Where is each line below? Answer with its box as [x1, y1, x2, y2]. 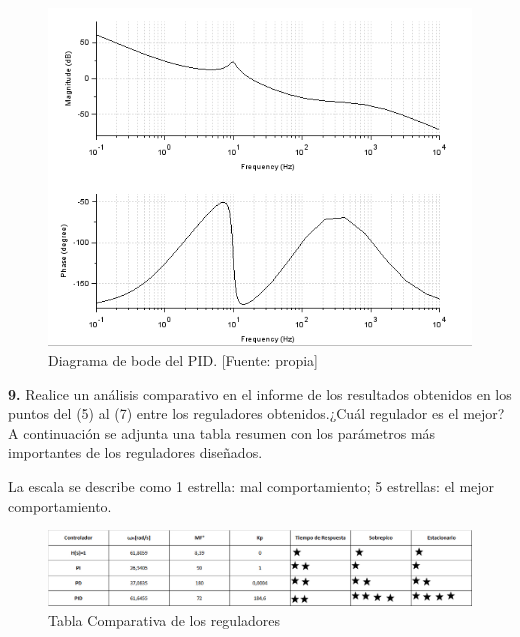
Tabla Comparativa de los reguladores [48, 609, 281, 630]
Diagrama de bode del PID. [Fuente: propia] [48, 350, 319, 371]
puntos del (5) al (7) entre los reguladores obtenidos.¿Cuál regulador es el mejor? [8, 403, 505, 424]
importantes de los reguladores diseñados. [8, 442, 263, 463]
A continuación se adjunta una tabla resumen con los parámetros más [8, 422, 436, 443]
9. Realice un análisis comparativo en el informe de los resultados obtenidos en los [8, 383, 512, 404]
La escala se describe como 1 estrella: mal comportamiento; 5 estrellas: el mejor [8, 476, 495, 496]
